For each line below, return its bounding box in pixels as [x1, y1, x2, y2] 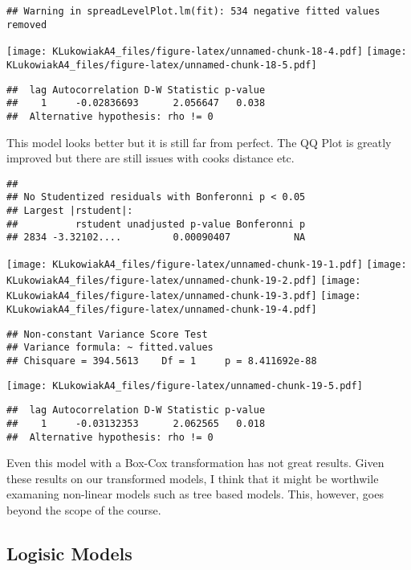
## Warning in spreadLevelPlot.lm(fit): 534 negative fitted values [6, 6, 380, 17]
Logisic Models [6, 541, 132, 566]
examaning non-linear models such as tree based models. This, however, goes [6, 486, 384, 502]
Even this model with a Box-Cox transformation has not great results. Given [6, 454, 385, 471]
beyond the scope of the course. [6, 502, 161, 519]
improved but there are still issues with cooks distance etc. [6, 150, 295, 166]
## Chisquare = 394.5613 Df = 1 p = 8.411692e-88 [6, 355, 317, 367]
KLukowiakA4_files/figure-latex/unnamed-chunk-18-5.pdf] [6, 59, 317, 71]
